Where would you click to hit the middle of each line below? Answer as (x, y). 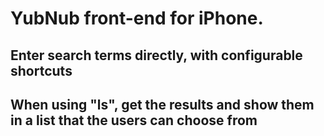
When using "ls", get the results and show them (162, 104)
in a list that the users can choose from (134, 120)
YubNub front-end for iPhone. (137, 18)
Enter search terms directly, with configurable (156, 55)
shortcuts (41, 70)
